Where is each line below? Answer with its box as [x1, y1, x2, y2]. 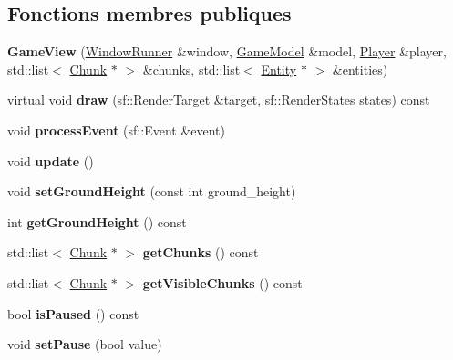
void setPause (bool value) [7, 335, 162, 354]
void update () [7, 151, 94, 170]
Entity [261, 59, 297, 78]
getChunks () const [142, 243, 259, 262]
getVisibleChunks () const [142, 273, 303, 292]
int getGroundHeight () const [7, 212, 187, 231]
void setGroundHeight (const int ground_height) [7, 182, 296, 201]
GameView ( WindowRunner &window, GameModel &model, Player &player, [7, 42, 447, 61]
